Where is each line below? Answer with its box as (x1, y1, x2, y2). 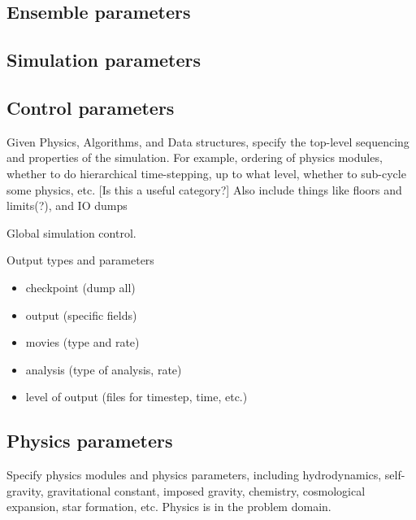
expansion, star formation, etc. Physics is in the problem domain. (6, 498, 331, 515)
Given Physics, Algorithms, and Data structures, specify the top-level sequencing (6, 133, 409, 150)
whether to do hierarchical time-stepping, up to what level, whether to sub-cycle (6, 164, 406, 181)
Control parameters (6, 94, 175, 120)
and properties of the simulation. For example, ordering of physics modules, (6, 149, 383, 166)
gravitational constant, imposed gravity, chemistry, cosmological (47, 482, 366, 499)
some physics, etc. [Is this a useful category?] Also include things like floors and (6, 181, 402, 198)
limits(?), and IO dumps (6, 197, 128, 214)
